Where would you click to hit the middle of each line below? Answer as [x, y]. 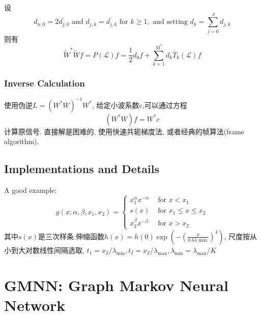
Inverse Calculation [45, 83]
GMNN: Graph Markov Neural [116, 285]
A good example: [31, 190]
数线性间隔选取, [58, 250]
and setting [170, 22]
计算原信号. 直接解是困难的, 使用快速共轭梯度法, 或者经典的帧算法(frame [124, 131]
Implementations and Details [82, 169]
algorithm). [22, 141]
